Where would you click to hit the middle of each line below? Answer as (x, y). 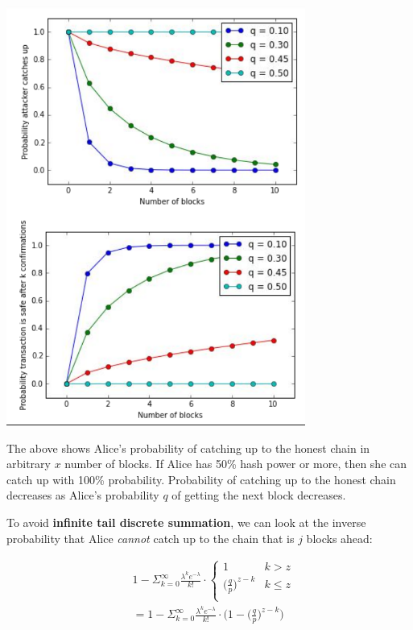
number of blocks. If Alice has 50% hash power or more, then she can (236, 464)
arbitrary (29, 464)
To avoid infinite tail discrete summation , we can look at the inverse (186, 522)
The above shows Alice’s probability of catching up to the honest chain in (188, 448)
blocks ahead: (339, 538)
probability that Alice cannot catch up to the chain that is (151, 538)
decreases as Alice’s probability (83, 495)
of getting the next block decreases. (259, 495)
